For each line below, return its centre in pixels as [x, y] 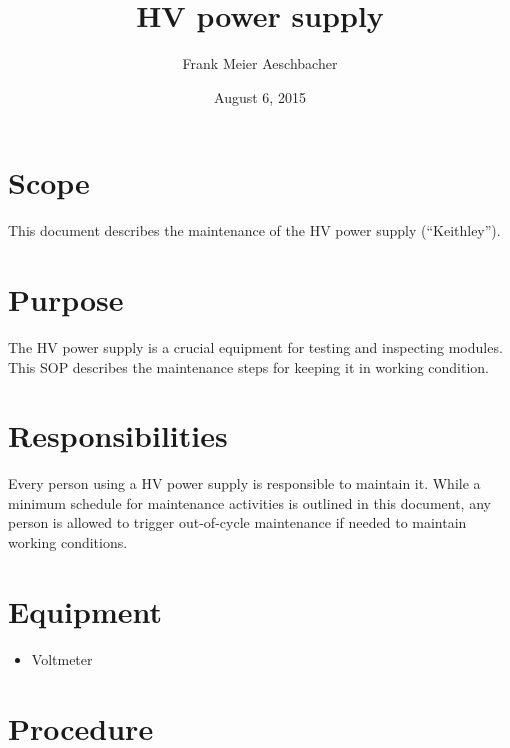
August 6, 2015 [260, 96]
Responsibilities [118, 435]
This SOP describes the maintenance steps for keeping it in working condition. [248, 366]
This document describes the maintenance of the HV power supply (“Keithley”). [254, 230]
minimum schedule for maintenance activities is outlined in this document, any [249, 502]
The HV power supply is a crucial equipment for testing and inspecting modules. [255, 346]
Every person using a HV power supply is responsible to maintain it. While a [244, 483]
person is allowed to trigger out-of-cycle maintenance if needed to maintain [237, 522]
